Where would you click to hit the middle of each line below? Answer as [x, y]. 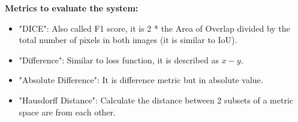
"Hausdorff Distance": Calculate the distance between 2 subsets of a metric [156, 100]
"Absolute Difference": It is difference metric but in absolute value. [141, 80]
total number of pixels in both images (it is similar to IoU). [128, 40]
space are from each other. [67, 112]
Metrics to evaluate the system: [72, 8]
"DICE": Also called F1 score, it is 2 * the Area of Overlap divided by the [154, 28]
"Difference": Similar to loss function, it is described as [119, 60]
